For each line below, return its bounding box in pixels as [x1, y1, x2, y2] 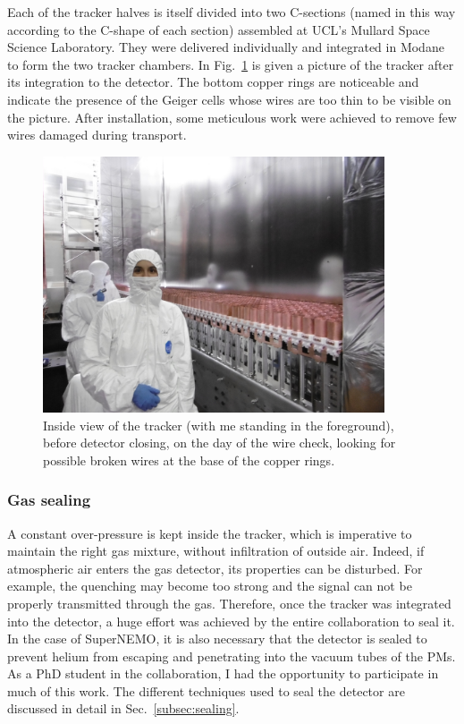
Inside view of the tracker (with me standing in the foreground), [43, 415, 394, 434]
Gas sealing [7, 489, 91, 511]
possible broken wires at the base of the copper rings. [43, 450, 335, 469]
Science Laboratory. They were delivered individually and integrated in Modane [7, 38, 444, 56]
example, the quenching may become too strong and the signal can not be [7, 576, 412, 595]
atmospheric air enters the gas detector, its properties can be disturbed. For [7, 558, 423, 577]
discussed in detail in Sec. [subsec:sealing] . [7, 699, 240, 718]
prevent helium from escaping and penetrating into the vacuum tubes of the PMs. [7, 646, 456, 665]
